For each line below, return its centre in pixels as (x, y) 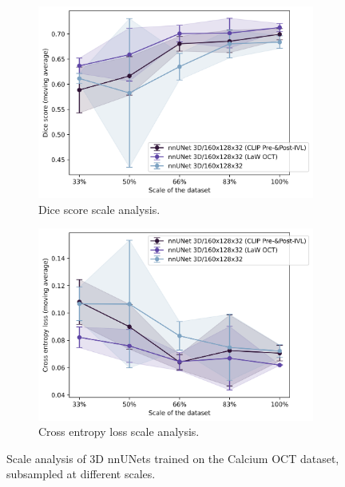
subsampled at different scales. (81, 474)
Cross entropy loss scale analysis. (119, 432)
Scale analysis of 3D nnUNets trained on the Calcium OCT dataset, (173, 458)
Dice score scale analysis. (99, 209)
